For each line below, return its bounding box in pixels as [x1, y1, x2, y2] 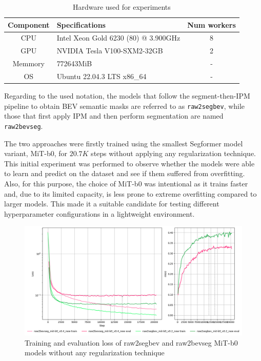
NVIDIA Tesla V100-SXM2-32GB [56, 45, 163, 56]
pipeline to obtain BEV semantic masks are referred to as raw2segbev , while [4, 100, 245, 111]
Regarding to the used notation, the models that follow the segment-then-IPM [4, 90, 250, 101]
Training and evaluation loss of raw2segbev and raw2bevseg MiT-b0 [25, 337, 238, 348]
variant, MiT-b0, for [4, 148, 67, 159]
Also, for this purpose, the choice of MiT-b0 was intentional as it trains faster [4, 178, 248, 188]
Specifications [56, 19, 106, 30]
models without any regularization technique [25, 347, 165, 358]
